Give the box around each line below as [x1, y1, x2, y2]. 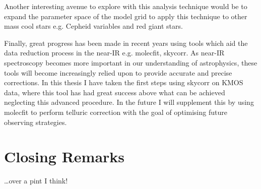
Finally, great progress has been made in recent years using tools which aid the [4, 37, 248, 48]
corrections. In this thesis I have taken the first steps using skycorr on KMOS [4, 77, 243, 88]
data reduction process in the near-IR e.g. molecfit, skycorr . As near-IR [4, 47, 225, 58]
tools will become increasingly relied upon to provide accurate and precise [4, 67, 232, 78]
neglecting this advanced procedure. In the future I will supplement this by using [4, 97, 254, 107]
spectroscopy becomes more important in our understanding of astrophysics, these [4, 57, 257, 68]
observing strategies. [4, 116, 67, 127]
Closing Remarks [4, 146, 125, 167]
